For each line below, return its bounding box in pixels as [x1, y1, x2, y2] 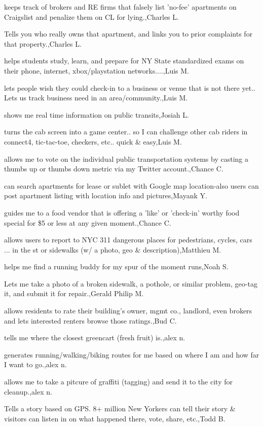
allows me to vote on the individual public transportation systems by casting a [4, 153, 248, 164]
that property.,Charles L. [4, 38, 82, 49]
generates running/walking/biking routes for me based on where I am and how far [4, 349, 259, 360]
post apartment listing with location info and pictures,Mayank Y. [4, 190, 207, 201]
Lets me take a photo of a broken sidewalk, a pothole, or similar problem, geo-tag [4, 278, 257, 289]
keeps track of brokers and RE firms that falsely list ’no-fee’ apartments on [4, 2, 237, 12]
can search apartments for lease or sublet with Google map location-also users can [4, 180, 259, 191]
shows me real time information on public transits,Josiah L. [4, 109, 189, 120]
